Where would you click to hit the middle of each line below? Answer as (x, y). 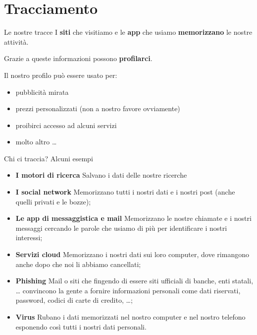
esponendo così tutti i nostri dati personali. (81, 326)
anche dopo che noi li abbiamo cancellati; (78, 264)
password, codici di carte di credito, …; (74, 300)
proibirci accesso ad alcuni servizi (66, 125)
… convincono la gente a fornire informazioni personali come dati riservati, (128, 290)
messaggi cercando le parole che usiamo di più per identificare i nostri (121, 228)
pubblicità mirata (42, 92)
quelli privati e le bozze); (53, 201)
